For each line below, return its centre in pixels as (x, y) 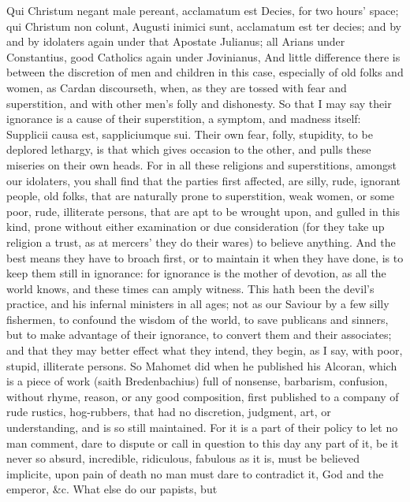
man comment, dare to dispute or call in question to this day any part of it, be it (203, 443)
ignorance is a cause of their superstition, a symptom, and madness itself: (184, 119)
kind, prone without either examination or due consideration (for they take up (196, 227)
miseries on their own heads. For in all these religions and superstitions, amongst (201, 164)
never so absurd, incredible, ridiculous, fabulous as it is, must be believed (183, 458)
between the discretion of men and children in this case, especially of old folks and (205, 72)
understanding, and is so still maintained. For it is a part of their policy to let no (202, 428)
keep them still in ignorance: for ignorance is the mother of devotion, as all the (196, 273)
